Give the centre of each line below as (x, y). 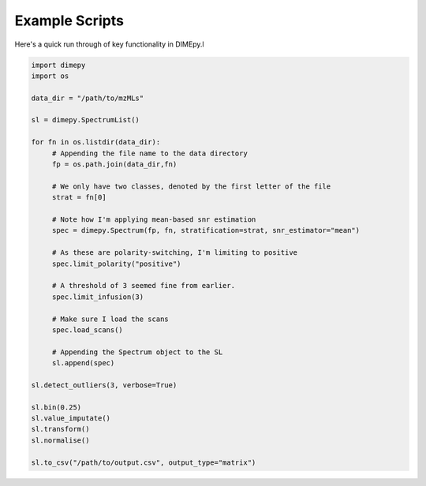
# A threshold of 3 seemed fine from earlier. (144, 286)
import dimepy (58, 65)
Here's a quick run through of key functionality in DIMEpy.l (109, 44)
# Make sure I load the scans (110, 319)
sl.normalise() (60, 440)
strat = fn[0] (79, 198)
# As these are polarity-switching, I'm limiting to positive (175, 253)
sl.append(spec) (83, 363)
